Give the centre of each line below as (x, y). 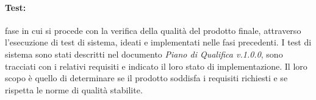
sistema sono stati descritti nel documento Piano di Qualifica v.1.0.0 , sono (144, 54)
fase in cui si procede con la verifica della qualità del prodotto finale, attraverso (153, 30)
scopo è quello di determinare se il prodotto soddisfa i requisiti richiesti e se (146, 78)
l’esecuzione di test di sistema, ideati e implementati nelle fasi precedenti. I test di (158, 42)
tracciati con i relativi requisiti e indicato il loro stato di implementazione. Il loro (156, 66)
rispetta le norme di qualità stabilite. (74, 89)
